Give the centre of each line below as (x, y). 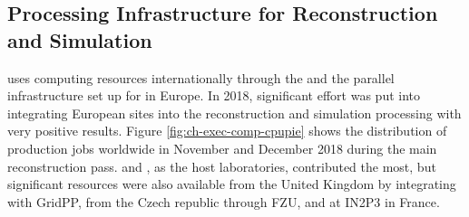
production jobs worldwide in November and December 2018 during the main (222, 148)
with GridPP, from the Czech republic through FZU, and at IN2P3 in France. (224, 201)
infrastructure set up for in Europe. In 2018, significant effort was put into (214, 95)
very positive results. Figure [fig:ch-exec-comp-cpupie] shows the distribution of (227, 131)
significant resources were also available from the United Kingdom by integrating (232, 184)
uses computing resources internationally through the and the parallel (201, 77)
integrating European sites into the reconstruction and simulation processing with (234, 113)
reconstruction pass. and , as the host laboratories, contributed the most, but (222, 166)
